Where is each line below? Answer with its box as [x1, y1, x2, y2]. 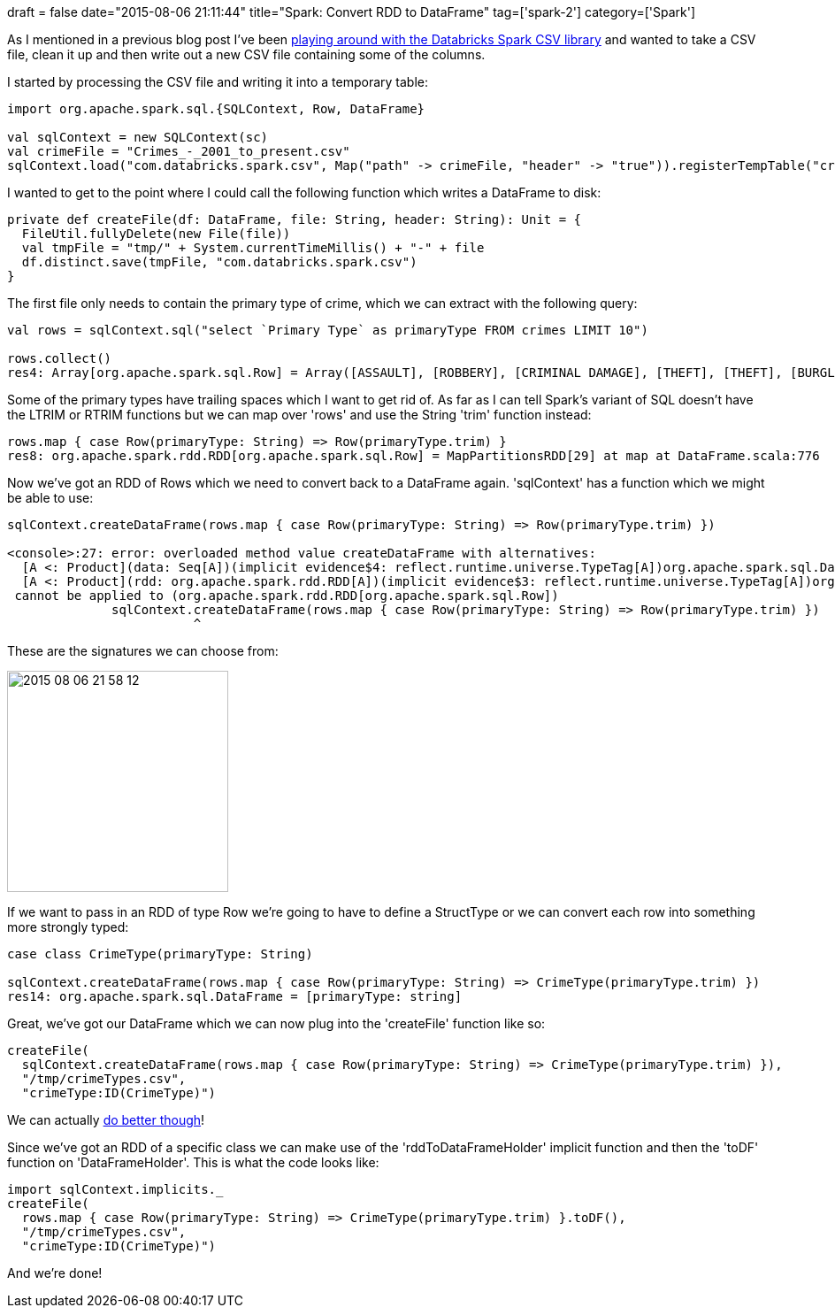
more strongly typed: [7, 919, 129, 934]
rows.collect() [7, 351, 112, 365]
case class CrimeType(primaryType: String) [7, 947, 313, 961]
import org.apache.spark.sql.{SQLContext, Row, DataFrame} [7, 102, 425, 116]
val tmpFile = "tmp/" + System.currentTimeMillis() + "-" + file [21, 241, 485, 255]
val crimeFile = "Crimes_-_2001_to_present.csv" [7, 144, 350, 158]
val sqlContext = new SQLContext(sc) [7, 130, 269, 144]
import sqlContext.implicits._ [7, 1182, 224, 1196]
